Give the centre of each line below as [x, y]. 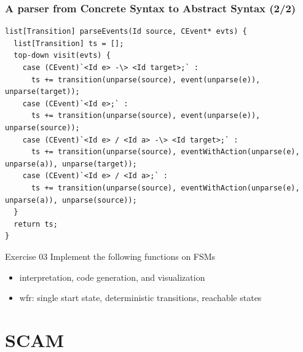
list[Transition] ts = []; [69, 43]
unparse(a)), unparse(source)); [71, 200]
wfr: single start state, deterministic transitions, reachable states [140, 298]
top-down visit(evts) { [62, 56]
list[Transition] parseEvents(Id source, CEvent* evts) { [126, 32]
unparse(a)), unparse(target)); [71, 164]
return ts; [36, 224]
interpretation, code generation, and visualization [112, 277]
